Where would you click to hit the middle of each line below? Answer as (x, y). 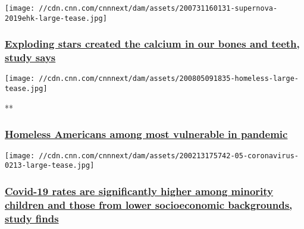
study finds (32, 218)
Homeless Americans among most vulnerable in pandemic (146, 134)
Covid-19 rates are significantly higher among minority (139, 191)
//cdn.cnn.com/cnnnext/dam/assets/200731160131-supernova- (158, 8)
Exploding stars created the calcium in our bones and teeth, (152, 44)
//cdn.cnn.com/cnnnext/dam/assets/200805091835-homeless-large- (169, 79)
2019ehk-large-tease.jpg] (56, 18)
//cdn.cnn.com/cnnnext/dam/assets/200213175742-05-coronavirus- (169, 156)
